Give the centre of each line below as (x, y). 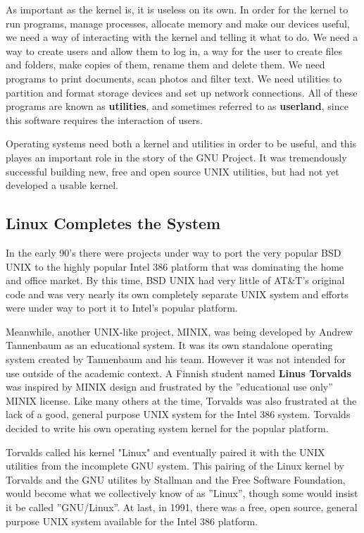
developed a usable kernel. (62, 185)
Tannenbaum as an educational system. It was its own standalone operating (169, 345)
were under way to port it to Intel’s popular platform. (122, 308)
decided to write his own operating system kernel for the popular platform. (167, 428)
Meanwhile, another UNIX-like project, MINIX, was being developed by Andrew (179, 331)
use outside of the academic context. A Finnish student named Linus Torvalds (178, 373)
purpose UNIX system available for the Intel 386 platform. (132, 521)
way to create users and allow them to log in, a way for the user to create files (174, 50)
